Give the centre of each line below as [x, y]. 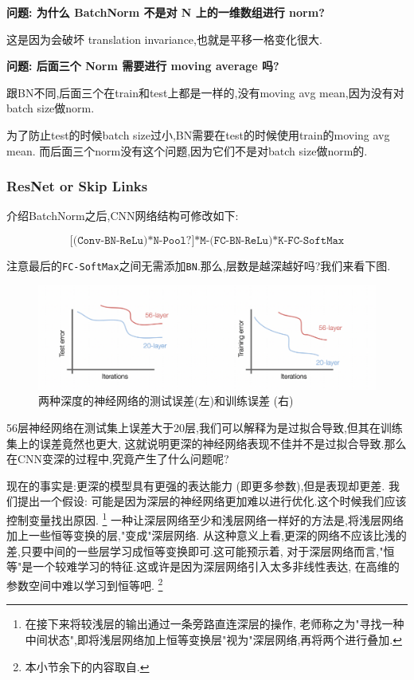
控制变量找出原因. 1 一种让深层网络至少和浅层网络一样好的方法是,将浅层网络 [205, 519]
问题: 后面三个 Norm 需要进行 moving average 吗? [143, 66]
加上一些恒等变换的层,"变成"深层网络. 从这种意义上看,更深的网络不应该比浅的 [207, 535]
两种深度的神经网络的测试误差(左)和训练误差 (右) [166, 401]
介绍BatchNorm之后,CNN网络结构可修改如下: [123, 216]
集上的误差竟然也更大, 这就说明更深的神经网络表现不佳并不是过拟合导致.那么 [207, 443]
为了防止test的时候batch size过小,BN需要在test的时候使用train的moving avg [198, 134]
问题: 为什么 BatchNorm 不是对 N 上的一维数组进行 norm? [166, 12]
